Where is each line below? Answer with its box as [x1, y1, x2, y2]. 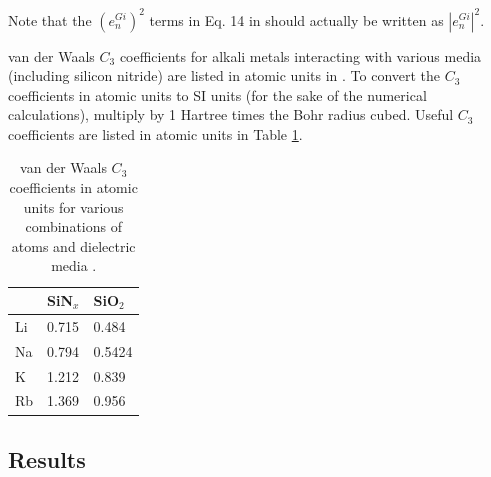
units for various [23, 196, 124, 217]
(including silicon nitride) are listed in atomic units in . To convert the [8, 65, 441, 86]
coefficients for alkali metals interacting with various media [119, 45, 482, 66]
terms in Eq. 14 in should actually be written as [149, 9, 444, 30]
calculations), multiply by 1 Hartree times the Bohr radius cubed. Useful [8, 104, 454, 125]
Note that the [8, 9, 92, 30]
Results [8, 443, 86, 474]
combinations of [25, 216, 122, 237]
